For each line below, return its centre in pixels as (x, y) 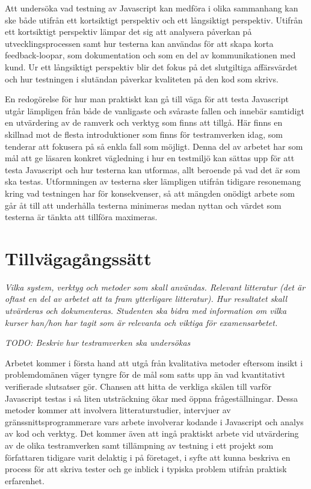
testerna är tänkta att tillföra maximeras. (81, 217)
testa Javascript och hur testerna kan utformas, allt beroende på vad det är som (152, 169)
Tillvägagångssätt (78, 258)
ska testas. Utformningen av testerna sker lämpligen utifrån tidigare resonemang (153, 181)
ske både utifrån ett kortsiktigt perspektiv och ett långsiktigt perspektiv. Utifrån (154, 20)
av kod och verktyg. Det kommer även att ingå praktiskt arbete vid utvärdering (152, 433)
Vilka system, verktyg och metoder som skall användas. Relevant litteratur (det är (155, 287)
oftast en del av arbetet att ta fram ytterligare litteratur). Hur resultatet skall (146, 299)
